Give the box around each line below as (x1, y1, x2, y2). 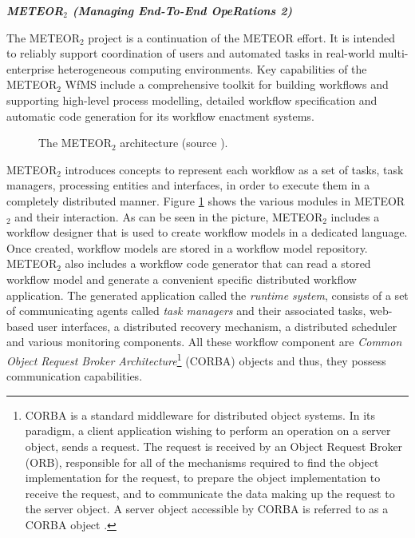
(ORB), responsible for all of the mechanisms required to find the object (25, 453, 379, 470)
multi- (378, 45, 409, 62)
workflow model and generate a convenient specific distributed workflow (6, 270, 357, 287)
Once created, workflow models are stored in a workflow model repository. (6, 239, 368, 256)
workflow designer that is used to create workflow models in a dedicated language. (6, 224, 408, 241)
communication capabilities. (6, 368, 143, 385)
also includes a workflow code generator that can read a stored (65, 255, 371, 272)
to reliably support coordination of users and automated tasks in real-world (6, 45, 375, 62)
